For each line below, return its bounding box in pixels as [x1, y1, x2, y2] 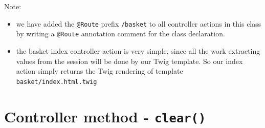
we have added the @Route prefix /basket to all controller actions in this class [16, 18, 261, 29]
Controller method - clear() [4, 105, 206, 126]
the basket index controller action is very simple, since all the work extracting [16, 45, 260, 56]
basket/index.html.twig [16, 78, 97, 86]
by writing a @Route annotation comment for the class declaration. [16, 28, 225, 39]
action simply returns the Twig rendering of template [16, 66, 183, 76]
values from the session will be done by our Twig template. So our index [16, 55, 243, 66]
